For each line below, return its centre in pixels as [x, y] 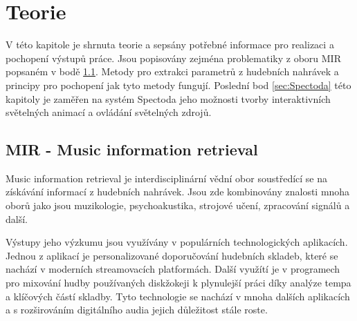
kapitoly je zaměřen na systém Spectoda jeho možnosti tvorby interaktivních [168, 98]
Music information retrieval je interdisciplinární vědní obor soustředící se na [167, 178]
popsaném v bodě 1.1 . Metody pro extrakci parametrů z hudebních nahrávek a [172, 71]
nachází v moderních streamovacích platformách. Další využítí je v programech [173, 269]
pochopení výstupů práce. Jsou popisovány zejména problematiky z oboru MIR [173, 58]
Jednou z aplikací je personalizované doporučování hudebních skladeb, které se [172, 255]
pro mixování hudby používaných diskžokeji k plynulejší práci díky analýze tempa [178, 283]
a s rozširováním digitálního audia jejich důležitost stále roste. [137, 310]
